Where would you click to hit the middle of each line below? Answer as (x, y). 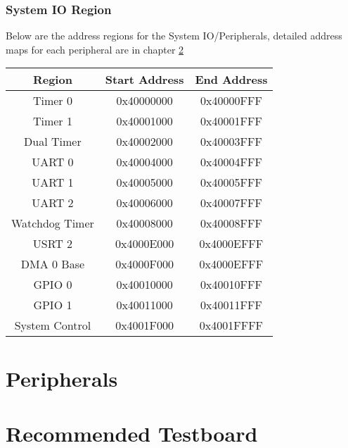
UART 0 (53, 162)
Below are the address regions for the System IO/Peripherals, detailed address (174, 36)
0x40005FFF (231, 182)
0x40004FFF (231, 162)
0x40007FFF (231, 203)
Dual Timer (53, 142)
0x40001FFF (231, 121)
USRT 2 (53, 244)
